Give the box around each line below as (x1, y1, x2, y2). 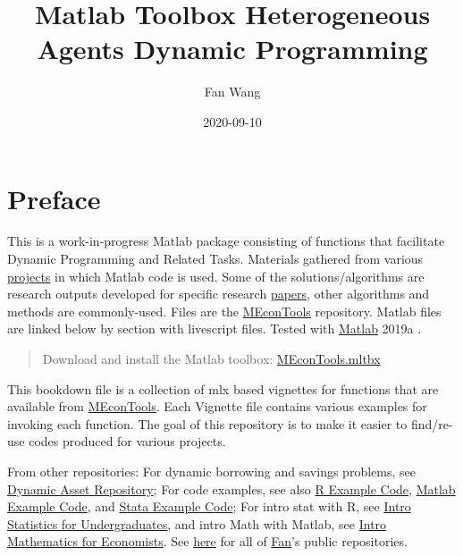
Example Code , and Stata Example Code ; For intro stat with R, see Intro (7, 497, 411, 516)
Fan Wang (204, 82, 261, 101)
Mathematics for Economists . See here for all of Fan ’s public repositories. (7, 532, 408, 551)
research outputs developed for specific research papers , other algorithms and (7, 284, 430, 303)
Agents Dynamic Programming (37, 30, 428, 67)
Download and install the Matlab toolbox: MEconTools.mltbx (42, 350, 381, 367)
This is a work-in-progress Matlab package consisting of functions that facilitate (7, 232, 445, 250)
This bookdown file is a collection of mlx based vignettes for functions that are (7, 379, 439, 398)
